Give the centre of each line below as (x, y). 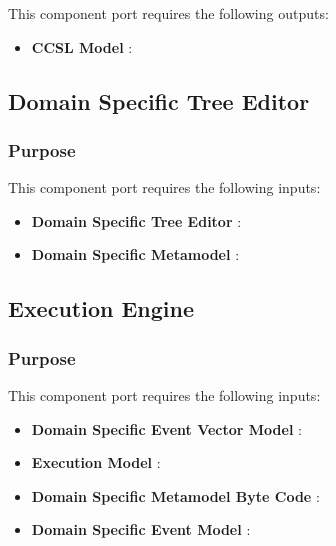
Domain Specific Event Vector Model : (166, 428)
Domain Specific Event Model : (141, 529)
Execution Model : (96, 462)
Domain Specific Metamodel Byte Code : (175, 495)
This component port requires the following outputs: (168, 13)
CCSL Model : (82, 46)
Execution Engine (101, 308)
